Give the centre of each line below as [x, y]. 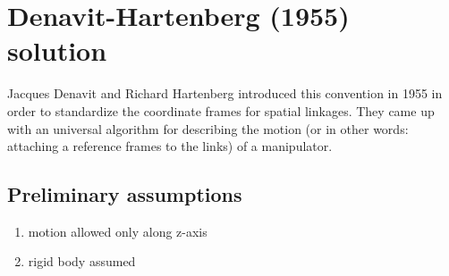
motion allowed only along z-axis [118, 231]
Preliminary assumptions [125, 194]
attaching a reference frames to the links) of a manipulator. [170, 146]
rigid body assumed [82, 261]
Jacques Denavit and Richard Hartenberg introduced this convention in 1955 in [225, 93]
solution [57, 50]
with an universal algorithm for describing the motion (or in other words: [208, 128]
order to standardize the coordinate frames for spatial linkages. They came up [221, 110]
